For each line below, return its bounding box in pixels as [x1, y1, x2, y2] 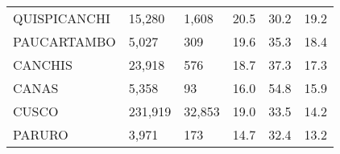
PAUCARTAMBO [13, 32, 116, 51]
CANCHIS [13, 55, 73, 74]
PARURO [13, 125, 68, 144]
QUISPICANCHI [13, 9, 110, 27]
